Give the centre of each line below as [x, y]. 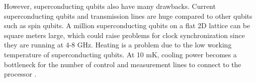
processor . [20, 74]
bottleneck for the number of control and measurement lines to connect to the [123, 64]
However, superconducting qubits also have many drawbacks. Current [110, 6]
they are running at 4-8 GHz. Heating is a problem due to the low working [118, 45]
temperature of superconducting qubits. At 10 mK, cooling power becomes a [121, 54]
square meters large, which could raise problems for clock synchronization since [125, 35]
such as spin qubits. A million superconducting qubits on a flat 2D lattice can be [127, 25]
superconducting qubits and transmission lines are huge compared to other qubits [128, 16]
